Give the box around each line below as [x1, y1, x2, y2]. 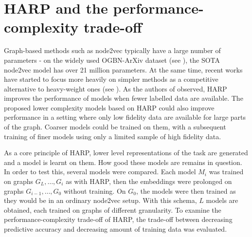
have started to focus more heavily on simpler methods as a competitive [4, 74, 218, 84]
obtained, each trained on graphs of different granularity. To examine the [4, 204, 221, 215]
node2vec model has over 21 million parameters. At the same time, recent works [4, 64, 243, 74]
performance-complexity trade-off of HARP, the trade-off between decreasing [4, 214, 233, 224]
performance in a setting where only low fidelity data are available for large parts [4, 112, 246, 122]
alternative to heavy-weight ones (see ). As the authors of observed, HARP [4, 83, 227, 93]
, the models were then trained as [136, 185, 236, 196]
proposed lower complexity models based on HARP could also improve [4, 102, 215, 112]
